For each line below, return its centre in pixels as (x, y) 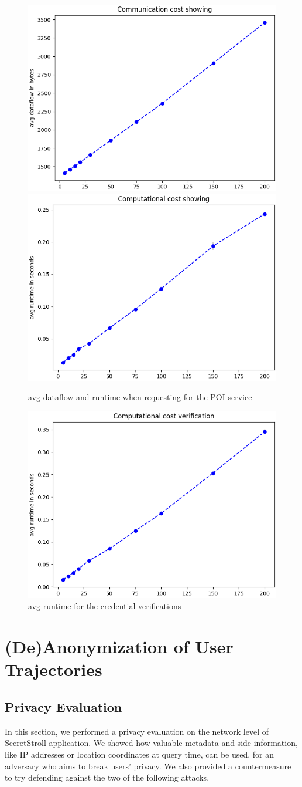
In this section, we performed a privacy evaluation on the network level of (137, 731)
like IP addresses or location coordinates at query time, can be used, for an (140, 754)
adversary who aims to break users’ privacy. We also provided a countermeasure (148, 766)
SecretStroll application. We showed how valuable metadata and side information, (151, 743)
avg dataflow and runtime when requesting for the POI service (140, 397)
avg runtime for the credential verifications (105, 606)
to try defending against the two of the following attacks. (107, 777)
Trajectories (54, 669)
